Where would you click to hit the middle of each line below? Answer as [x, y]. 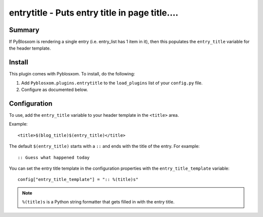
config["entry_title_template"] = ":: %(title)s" [78, 180]
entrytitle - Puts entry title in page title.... [94, 13]
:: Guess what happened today [54, 157]
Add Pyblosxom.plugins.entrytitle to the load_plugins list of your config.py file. [112, 83]
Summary [24, 30]
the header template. [30, 48]
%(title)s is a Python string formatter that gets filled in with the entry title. [98, 202]
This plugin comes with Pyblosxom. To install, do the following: [72, 74]
